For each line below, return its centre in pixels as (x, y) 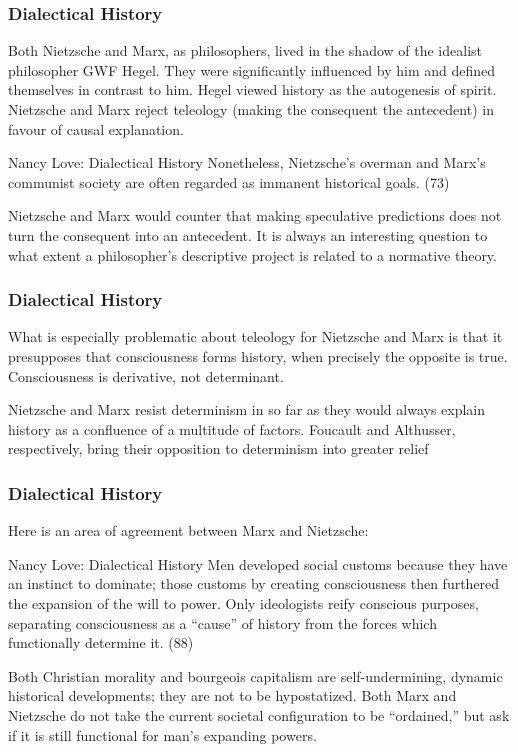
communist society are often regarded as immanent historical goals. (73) (229, 181)
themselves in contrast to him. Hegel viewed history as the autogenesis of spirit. (252, 89)
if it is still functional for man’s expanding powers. (162, 734)
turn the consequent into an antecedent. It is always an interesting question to (248, 234)
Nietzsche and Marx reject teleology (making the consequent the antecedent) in (251, 109)
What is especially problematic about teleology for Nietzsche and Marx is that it (255, 336)
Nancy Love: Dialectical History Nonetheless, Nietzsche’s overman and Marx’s (247, 162)
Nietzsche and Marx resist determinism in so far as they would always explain (247, 409)
